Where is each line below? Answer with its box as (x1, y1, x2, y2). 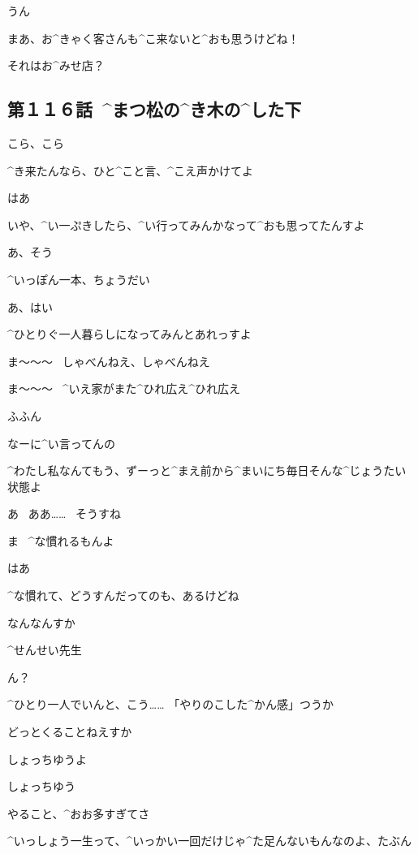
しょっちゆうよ (7, 750, 87, 767)
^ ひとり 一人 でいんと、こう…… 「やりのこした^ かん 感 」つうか (7, 696, 334, 713)
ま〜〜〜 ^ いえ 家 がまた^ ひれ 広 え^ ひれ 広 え (7, 380, 241, 397)
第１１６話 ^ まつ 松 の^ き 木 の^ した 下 (7, 97, 302, 122)
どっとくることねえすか (7, 723, 132, 740)
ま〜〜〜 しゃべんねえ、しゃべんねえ (7, 352, 210, 369)
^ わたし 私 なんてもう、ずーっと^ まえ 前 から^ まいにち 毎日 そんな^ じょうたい (7, 462, 407, 479)
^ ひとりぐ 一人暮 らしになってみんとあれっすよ (7, 326, 252, 343)
